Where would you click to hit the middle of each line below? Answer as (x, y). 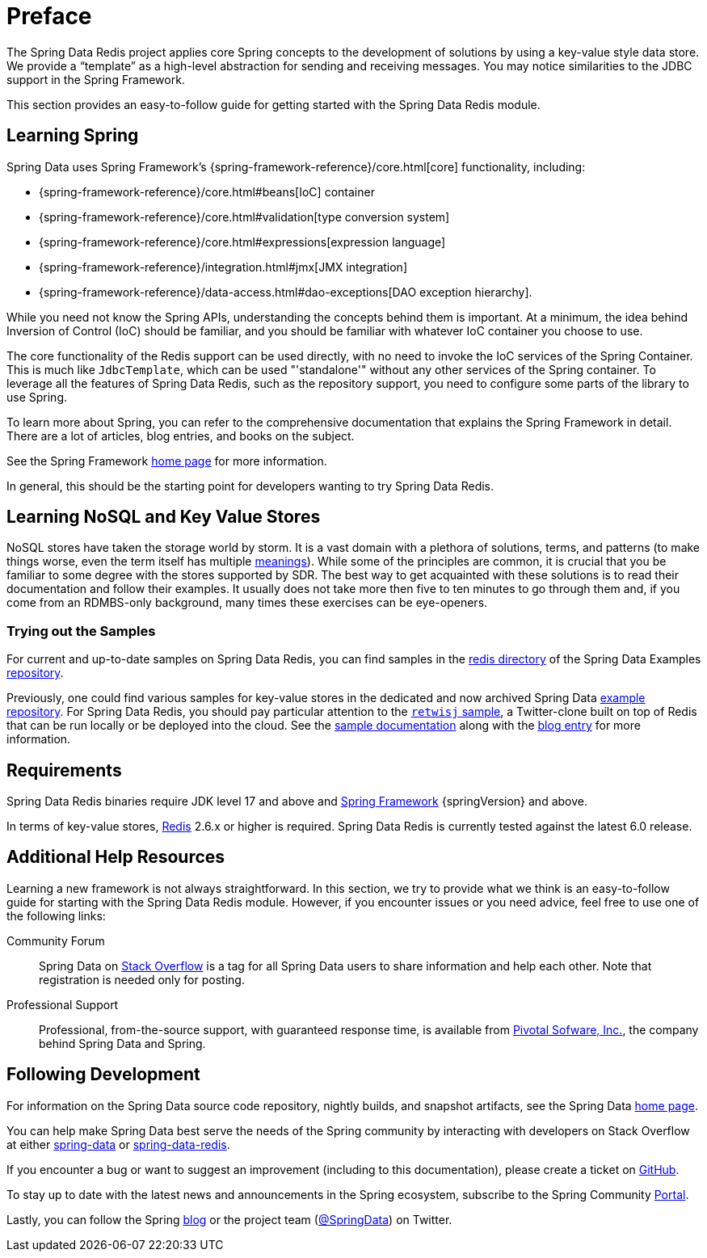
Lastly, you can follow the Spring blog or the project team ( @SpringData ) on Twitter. (229, 1219)
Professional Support (63, 1004)
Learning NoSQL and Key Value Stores (164, 517)
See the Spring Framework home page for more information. (167, 461)
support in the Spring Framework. (96, 79)
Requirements (64, 770)
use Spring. (37, 397)
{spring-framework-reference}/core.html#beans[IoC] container (207, 191)
